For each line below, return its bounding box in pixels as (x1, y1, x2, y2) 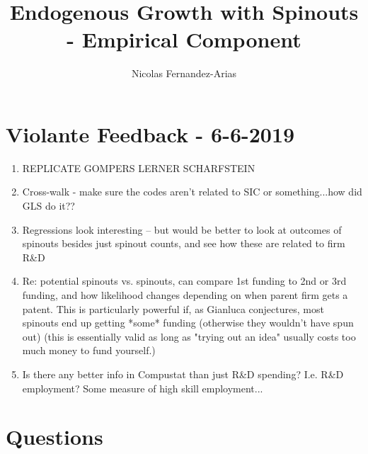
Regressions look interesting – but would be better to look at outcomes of (22, 222, 342, 237)
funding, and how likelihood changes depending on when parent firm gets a (22, 288, 348, 302)
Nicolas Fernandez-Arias (131, 66, 237, 81)
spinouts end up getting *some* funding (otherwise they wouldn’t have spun (22, 315, 354, 330)
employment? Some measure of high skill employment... (22, 380, 263, 395)
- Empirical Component (67, 25, 301, 54)
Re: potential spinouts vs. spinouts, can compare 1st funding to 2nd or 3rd (22, 273, 347, 288)
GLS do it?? (22, 198, 75, 213)
